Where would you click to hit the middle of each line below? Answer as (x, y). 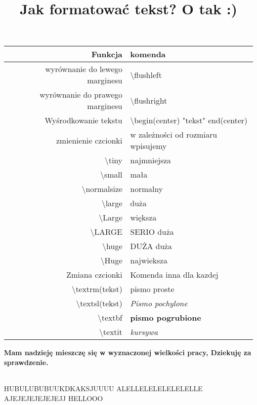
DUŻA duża (151, 246)
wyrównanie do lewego (84, 69)
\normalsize (102, 189)
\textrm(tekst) (97, 289)
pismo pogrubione (166, 318)
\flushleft (146, 74)
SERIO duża (152, 232)
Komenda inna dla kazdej (174, 275)
